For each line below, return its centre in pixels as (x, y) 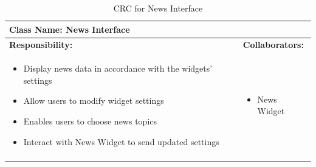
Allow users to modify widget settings (94, 101)
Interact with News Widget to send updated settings (121, 141)
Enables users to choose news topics (90, 121)
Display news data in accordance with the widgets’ (118, 68)
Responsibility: (41, 45)
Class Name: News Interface (70, 29)
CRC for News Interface (158, 8)
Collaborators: (273, 45)
